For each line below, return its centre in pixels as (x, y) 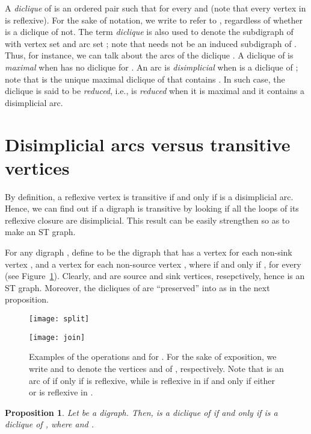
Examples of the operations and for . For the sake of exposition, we (153, 357)
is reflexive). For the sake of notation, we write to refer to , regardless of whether (154, 20)
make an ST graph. (40, 232)
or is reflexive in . (61, 392)
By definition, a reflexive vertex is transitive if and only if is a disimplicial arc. (149, 196)
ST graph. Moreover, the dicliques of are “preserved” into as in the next (137, 287)
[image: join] (57, 337)
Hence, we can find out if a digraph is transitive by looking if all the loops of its (152, 208)
